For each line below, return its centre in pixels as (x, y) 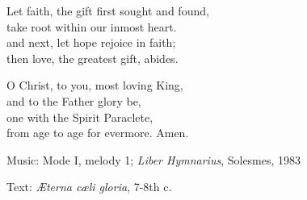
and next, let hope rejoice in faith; (91, 42)
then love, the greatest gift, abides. (93, 58)
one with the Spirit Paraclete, (80, 117)
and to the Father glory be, (74, 100)
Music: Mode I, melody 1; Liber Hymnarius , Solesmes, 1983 (154, 159)
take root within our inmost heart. (92, 26)
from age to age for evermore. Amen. (98, 133)
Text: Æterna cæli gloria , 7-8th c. (89, 187)
